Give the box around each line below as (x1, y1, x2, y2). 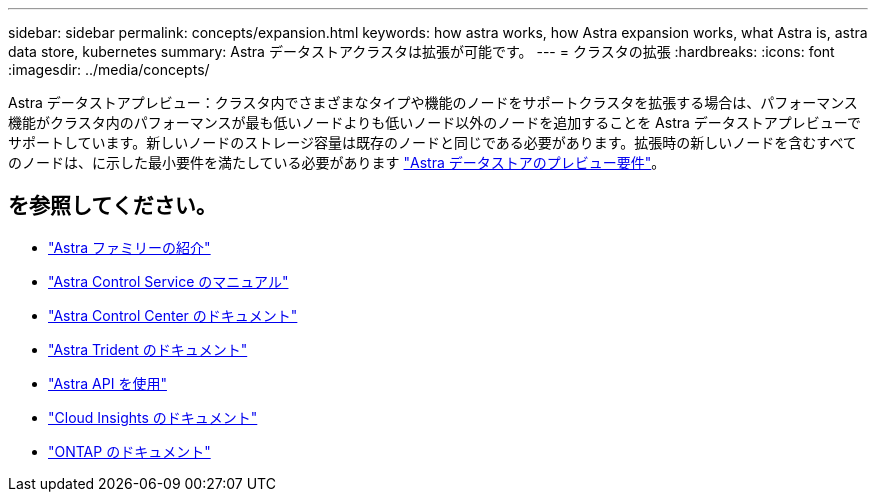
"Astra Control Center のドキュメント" (48, 306, 298, 324)
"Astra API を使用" (48, 374, 167, 392)
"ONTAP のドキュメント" (48, 442, 211, 460)
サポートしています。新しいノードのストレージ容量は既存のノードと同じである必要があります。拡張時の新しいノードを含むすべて (8, 134, 857, 151)
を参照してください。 (8, 193, 217, 219)
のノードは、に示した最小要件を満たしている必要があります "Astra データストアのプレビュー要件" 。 (8, 154, 666, 171)
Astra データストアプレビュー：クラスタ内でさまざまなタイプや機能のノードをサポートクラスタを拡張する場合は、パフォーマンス (8, 94, 858, 111)
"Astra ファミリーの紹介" (48, 238, 211, 256)
